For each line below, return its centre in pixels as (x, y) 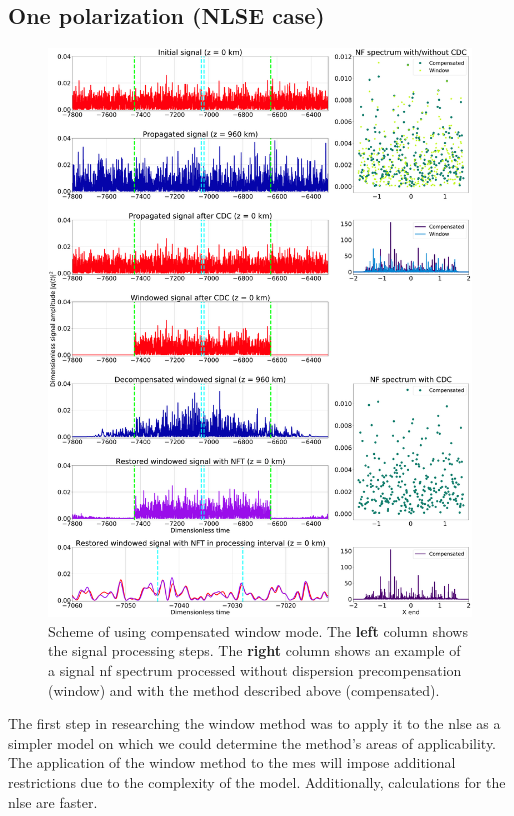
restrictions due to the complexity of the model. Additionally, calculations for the (257, 781)
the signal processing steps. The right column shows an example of (254, 650)
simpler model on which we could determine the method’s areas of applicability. (252, 742)
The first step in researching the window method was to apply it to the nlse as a (254, 723)
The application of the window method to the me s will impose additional (232, 762)
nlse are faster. (53, 801)
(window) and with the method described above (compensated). (244, 689)
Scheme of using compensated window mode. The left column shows (258, 630)
